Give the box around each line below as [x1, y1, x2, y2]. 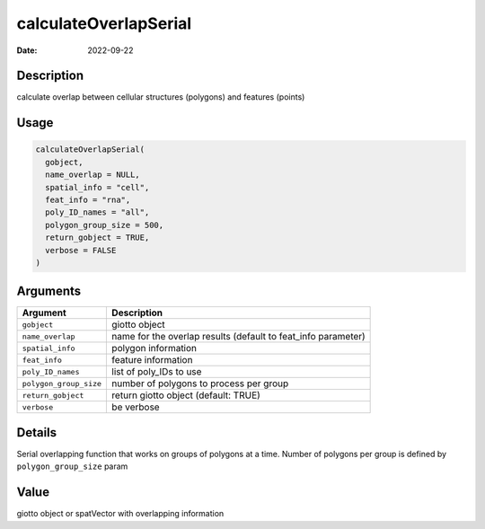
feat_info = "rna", [45, 195, 131, 206]
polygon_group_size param [16, 461, 128, 472]
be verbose [111, 401, 161, 413]
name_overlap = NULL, [45, 170, 141, 180]
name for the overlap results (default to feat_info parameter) [111, 331, 366, 343]
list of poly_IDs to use [111, 366, 202, 378]
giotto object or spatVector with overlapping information [16, 508, 225, 519]
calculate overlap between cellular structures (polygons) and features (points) [16, 92, 305, 102]
